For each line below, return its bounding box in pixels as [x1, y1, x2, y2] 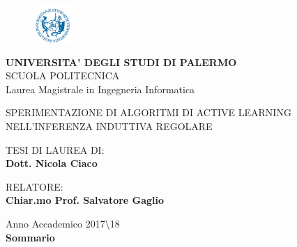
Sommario [6, 230, 55, 244]
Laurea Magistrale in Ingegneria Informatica [6, 81, 195, 96]
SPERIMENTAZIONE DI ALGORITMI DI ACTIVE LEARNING [6, 105, 291, 120]
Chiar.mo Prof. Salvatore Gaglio [6, 193, 165, 207]
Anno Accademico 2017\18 [6, 216, 120, 230]
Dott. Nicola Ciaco [6, 156, 98, 170]
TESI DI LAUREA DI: [6, 142, 105, 157]
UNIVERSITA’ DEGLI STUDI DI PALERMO [6, 54, 237, 69]
